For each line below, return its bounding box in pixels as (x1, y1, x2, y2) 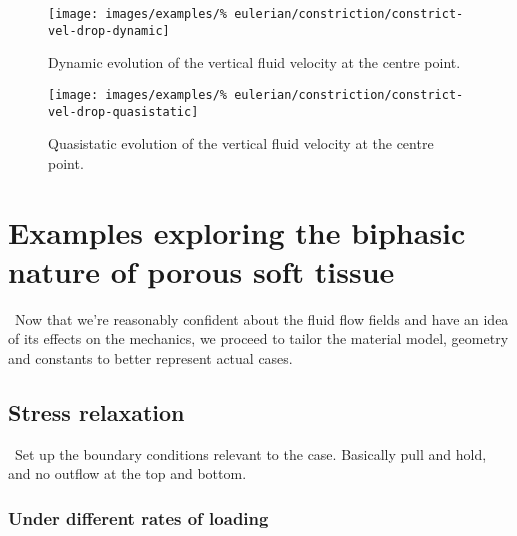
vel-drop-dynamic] (48, 23, 170, 38)
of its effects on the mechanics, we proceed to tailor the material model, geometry (8, 328, 509, 349)
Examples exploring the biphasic (8, 211, 466, 252)
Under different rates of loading (8, 505, 269, 530)
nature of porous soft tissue (8, 250, 395, 291)
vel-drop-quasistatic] (48, 104, 199, 119)
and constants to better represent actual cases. (8, 347, 293, 368)
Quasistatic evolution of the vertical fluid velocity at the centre (48, 133, 434, 154)
